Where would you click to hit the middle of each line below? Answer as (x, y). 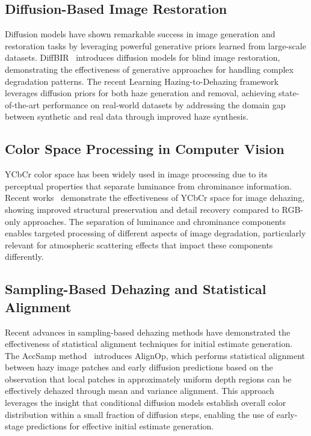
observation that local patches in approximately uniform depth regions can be (148, 379)
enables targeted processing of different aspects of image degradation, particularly (155, 233)
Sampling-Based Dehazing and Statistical (136, 289)
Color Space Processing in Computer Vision (145, 149)
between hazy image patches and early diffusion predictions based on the (139, 367)
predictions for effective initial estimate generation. (120, 426)
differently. (24, 256)
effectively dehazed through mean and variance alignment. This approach (140, 391)
